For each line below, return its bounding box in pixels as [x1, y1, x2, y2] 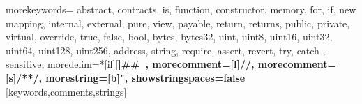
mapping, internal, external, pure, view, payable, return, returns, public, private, [6, 15, 350, 30]
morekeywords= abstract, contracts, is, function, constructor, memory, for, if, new [6, 2, 356, 16]
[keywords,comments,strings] [6, 84, 127, 98]
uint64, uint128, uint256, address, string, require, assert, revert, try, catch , [6, 43, 326, 57]
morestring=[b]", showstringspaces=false [45, 70, 246, 84]
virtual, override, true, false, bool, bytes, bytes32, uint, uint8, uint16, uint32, [6, 29, 333, 44]
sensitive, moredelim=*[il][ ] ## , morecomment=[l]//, [6, 57, 255, 71]
